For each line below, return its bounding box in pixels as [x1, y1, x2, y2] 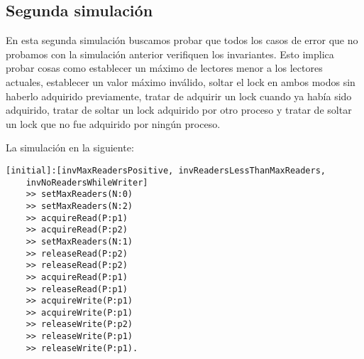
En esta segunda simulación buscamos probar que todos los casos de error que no [6, 33, 358, 48]
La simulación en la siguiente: [6, 140, 134, 155]
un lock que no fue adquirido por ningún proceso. [6, 116, 221, 131]
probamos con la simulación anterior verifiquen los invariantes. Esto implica [6, 46, 334, 61]
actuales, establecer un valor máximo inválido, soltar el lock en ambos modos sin [6, 74, 355, 89]
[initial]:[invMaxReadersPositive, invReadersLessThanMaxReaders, [6, 165, 326, 176]
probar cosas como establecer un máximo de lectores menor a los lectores [6, 60, 323, 75]
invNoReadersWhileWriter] [26, 177, 148, 188]
